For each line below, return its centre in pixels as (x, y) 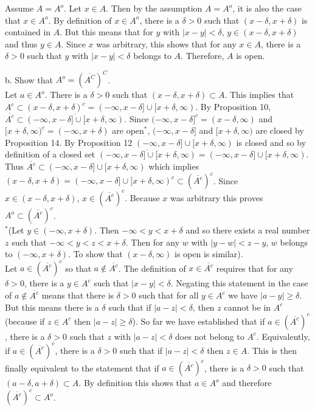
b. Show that (29, 79)
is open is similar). (209, 254)
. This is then (272, 350)
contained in (28, 32)
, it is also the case (267, 8)
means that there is (78, 295)
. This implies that (259, 95)
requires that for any (254, 268)
